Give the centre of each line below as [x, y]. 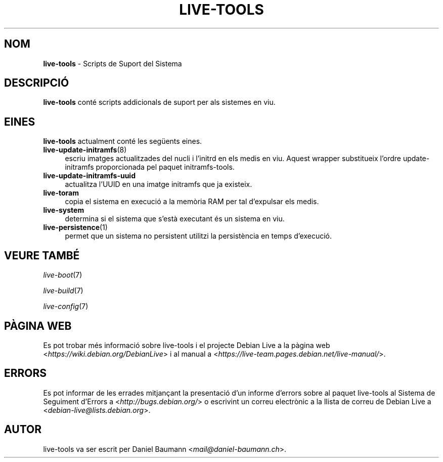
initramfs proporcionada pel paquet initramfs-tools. [150, 167]
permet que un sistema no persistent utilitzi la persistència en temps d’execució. [198, 236]
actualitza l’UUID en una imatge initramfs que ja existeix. [159, 184]
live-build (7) [63, 291]
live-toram [61, 193]
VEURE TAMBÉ [42, 255]
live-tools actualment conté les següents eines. [123, 141]
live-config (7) [66, 306]
